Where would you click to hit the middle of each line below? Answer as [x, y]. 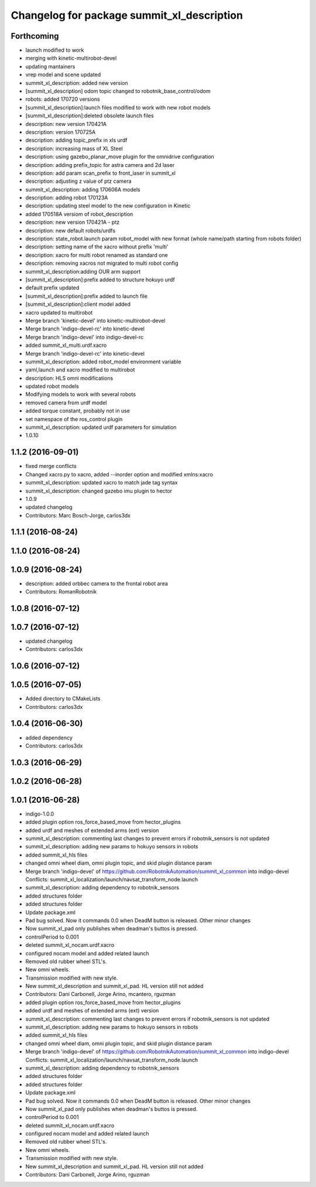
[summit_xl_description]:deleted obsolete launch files [90, 116]
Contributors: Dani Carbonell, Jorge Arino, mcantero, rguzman [100, 994]
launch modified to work [55, 50]
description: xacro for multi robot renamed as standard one [97, 255]
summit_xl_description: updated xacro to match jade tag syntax [102, 483]
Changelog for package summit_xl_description [127, 15]
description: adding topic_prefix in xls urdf [76, 140]
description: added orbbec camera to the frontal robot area [97, 584]
